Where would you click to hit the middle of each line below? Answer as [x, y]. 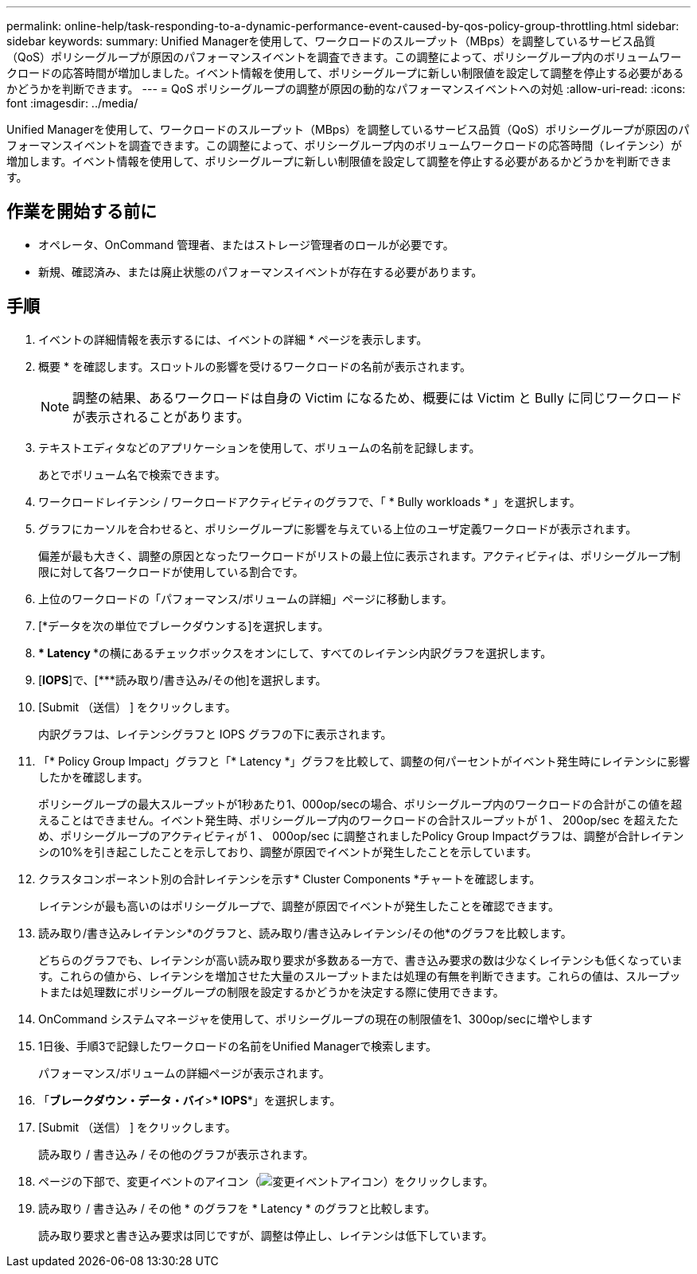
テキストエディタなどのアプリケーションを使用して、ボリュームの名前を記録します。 [259, 447]
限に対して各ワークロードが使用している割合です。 [171, 571]
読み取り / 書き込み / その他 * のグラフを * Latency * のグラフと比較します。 [237, 1208]
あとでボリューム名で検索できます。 [132, 474]
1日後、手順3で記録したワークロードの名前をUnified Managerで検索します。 [238, 1046]
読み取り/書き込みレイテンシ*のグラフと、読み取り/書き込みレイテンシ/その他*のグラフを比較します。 [305, 933]
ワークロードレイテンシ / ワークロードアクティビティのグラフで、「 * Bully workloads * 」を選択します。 [310, 501]
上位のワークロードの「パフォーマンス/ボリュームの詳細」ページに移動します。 [245, 598]
